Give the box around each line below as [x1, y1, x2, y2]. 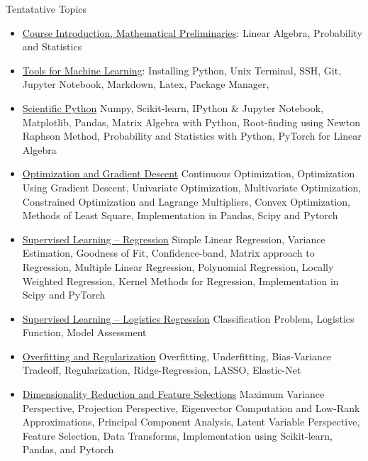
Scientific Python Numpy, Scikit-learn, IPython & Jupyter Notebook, [22, 100, 324, 115]
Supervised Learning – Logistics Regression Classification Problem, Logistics [22, 311, 355, 326]
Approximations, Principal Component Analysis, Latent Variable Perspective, [22, 414, 360, 429]
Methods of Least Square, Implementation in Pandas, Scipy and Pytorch [22, 208, 338, 223]
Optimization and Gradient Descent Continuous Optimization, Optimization [22, 166, 355, 181]
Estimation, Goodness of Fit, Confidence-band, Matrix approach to [22, 245, 315, 260]
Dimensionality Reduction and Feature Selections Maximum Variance [22, 387, 325, 401]
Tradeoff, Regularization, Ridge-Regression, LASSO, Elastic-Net [22, 362, 301, 377]
